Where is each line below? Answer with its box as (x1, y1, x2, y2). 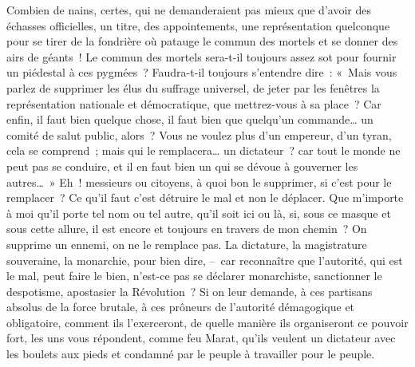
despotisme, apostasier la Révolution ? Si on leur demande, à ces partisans (6, 282, 373, 299)
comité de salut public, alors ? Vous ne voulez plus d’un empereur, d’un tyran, (6, 126, 392, 143)
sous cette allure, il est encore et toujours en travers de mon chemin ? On (6, 220, 367, 237)
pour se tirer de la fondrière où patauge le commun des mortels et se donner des (6, 33, 398, 49)
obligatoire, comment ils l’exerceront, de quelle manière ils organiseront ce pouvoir (6, 314, 409, 330)
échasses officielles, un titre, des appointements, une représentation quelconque (6, 17, 390, 34)
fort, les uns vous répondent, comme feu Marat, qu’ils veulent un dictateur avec (6, 330, 396, 346)
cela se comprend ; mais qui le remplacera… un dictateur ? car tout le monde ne (6, 142, 401, 159)
